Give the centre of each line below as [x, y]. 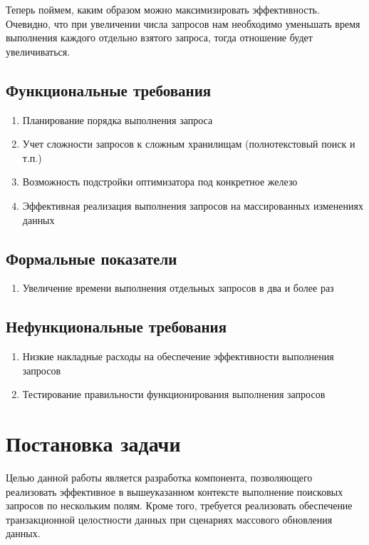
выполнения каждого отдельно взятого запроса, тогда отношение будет [159, 37]
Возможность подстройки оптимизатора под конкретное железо [160, 182]
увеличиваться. [38, 51]
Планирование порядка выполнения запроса [118, 119]
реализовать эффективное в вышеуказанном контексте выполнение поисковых [175, 491]
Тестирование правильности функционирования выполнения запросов [174, 394]
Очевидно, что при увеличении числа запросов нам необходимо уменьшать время [183, 23]
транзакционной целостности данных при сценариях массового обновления [169, 519]
